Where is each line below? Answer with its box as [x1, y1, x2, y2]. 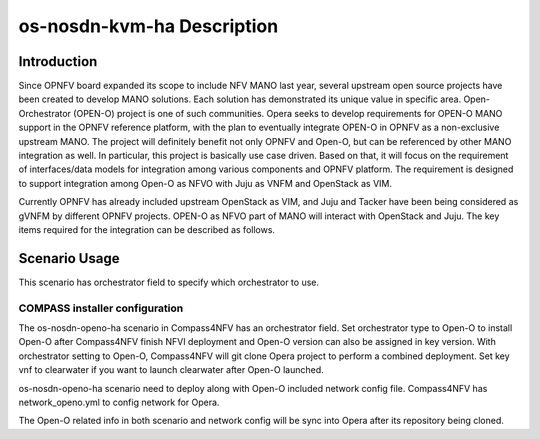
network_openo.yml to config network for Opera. [18, 396, 220, 408]
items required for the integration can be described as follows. [18, 223, 275, 235]
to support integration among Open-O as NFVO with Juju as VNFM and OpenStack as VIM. [18, 177, 393, 189]
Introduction [18, 53, 98, 70]
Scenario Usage [18, 250, 120, 267]
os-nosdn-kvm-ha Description [18, 15, 279, 37]
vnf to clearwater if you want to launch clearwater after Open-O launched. [18, 364, 324, 376]
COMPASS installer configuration [18, 301, 184, 315]
